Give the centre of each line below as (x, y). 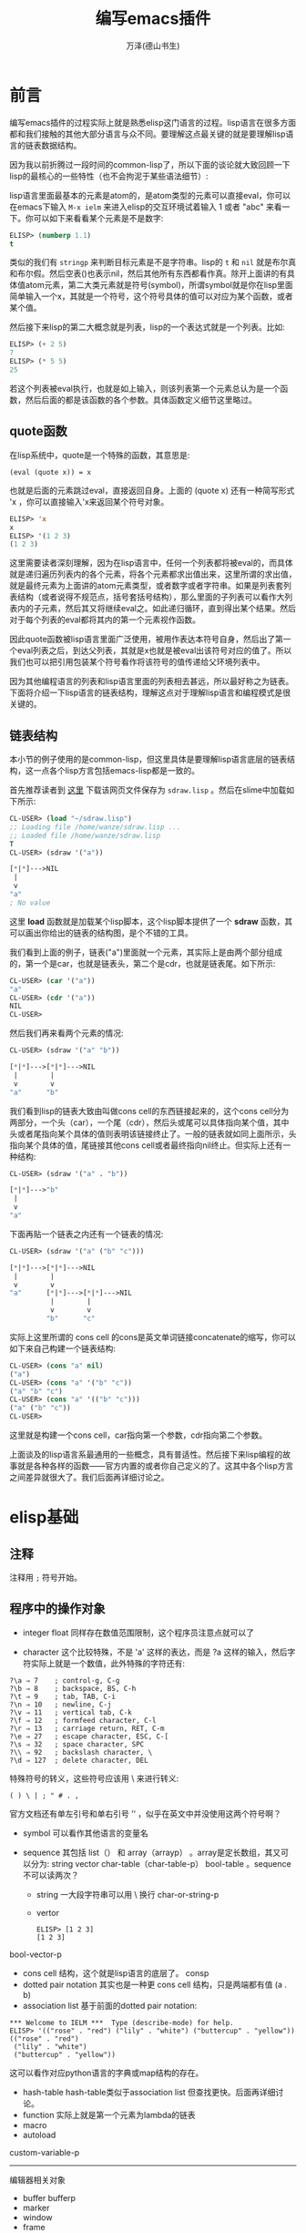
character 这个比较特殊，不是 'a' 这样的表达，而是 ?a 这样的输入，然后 (155, 1652)
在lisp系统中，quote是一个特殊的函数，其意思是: (100, 455)
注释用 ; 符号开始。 (46, 1578)
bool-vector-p (36, 1954)
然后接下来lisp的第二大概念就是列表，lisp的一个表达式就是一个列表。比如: (147, 327)
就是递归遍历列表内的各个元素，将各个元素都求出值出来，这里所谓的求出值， (153, 574)
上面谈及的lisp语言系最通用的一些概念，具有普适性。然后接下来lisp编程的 (146, 1455)
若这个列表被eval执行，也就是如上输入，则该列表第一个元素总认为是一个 (145, 388)
